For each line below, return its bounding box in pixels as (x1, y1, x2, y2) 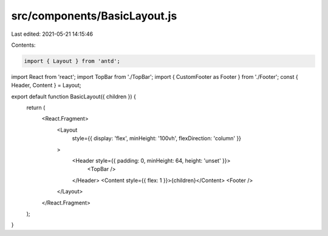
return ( (26, 104, 46, 112)
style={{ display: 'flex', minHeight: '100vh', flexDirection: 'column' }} (72, 135, 242, 142)
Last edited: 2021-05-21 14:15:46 (11, 30, 94, 38)
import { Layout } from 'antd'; (24, 58, 121, 64)
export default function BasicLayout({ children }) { (11, 93, 136, 100)
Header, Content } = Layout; (11, 82, 81, 89)
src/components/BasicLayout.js (11, 9, 177, 22)
